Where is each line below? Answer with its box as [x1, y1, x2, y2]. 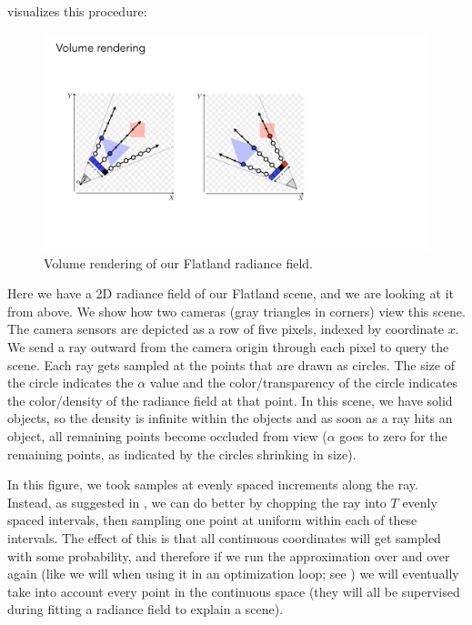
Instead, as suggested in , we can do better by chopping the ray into [7, 492, 387, 511]
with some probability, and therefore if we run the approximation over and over [7, 546, 450, 565]
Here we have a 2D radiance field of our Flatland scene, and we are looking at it [7, 284, 454, 303]
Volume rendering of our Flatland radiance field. [44, 253, 313, 272]
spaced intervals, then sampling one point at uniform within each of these [7, 510, 417, 529]
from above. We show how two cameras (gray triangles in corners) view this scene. [7, 301, 466, 320]
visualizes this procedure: [7, 2, 147, 20]
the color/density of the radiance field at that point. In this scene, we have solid [7, 390, 453, 409]
